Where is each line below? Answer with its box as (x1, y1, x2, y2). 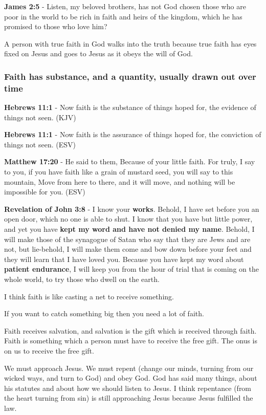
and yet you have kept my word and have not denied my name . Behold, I (4, 224, 255, 234)
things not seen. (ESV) (4, 139, 76, 149)
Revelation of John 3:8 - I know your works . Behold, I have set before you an (4, 203, 259, 214)
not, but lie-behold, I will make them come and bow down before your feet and (4, 244, 252, 254)
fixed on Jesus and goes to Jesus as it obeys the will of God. (4, 48, 193, 59)
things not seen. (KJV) (4, 112, 76, 122)
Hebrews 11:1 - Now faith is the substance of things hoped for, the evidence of (4, 102, 256, 113)
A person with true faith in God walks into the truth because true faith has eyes (4, 38, 257, 49)
